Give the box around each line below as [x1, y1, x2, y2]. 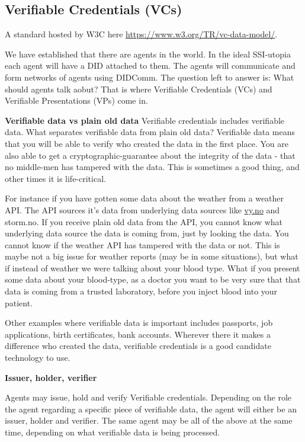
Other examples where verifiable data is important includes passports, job [5, 316, 273, 329]
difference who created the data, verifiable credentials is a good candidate [5, 339, 271, 352]
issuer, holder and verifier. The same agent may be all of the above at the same [5, 414, 293, 427]
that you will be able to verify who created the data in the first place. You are [5, 137, 288, 149]
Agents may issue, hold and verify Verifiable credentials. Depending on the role [5, 391, 292, 403]
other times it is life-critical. [5, 172, 106, 184]
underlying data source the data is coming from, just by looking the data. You [5, 227, 289, 239]
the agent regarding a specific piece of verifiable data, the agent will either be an [5, 402, 297, 415]
